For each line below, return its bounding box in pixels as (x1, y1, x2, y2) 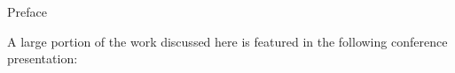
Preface (7, 3, 47, 20)
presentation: (7, 49, 78, 68)
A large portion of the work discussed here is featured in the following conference (7, 32, 448, 50)
